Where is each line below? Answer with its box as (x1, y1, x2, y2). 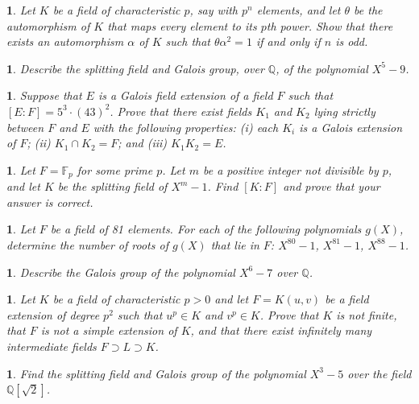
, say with (189, 2, 238, 18)
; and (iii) (118, 134, 168, 151)
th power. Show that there (266, 17, 393, 34)
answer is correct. (6, 193, 93, 210)
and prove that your (283, 178, 380, 195)
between (6, 118, 44, 135)
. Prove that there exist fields (110, 102, 252, 119)
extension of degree (6, 306, 100, 323)
